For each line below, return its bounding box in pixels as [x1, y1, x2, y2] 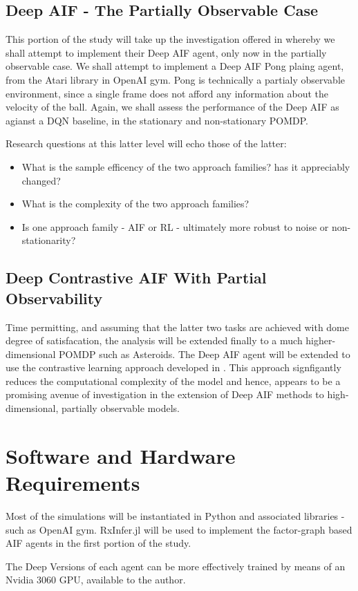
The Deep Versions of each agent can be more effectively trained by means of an [6, 559, 346, 573]
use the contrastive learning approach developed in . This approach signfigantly [6, 360, 341, 375]
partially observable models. [61, 401, 180, 415]
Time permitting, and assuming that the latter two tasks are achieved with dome [6, 319, 349, 334]
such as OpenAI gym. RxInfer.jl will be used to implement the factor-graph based [6, 522, 352, 536]
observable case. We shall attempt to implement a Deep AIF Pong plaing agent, [6, 59, 344, 73]
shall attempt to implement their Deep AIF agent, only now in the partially [6, 45, 327, 59]
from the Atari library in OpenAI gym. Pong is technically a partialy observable [6, 72, 346, 86]
